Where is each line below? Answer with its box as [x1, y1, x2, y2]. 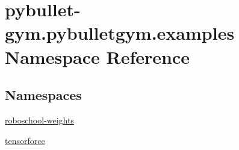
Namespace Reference [5, 44, 190, 69]
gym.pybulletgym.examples [5, 20, 235, 45]
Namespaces [5, 86, 82, 104]
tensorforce [5, 134, 45, 146]
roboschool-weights [5, 113, 74, 126]
